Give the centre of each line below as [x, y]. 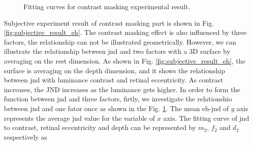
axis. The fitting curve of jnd [206, 118]
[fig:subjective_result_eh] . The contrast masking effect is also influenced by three [125, 32]
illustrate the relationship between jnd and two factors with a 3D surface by [117, 51]
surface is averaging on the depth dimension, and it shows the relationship [115, 70]
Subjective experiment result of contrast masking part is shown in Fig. [109, 23]
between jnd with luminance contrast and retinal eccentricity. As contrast [114, 80]
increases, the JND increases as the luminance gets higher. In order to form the [122, 89]
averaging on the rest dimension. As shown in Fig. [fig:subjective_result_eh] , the [125, 60]
